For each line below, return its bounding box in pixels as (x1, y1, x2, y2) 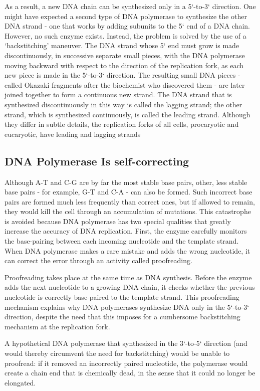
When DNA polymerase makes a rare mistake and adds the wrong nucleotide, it (5, 245, 250, 256)
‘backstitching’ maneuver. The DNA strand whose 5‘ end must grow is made (5, 40, 239, 51)
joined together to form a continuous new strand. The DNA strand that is (5, 89, 232, 100)
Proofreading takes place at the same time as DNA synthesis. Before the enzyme (5, 272, 252, 282)
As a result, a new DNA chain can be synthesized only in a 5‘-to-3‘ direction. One (5, 1, 256, 11)
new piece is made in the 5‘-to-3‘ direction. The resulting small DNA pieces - (5, 70, 240, 80)
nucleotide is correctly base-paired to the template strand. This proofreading (5, 292, 239, 302)
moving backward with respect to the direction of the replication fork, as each (5, 60, 244, 70)
